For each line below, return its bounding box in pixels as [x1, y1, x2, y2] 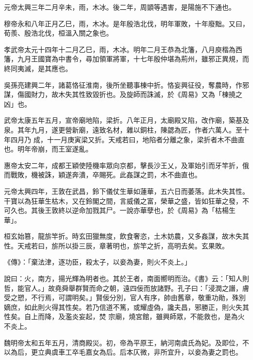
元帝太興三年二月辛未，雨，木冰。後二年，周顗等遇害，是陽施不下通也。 [4, 2, 235, 12]
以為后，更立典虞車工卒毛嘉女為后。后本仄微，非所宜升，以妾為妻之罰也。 [4, 347, 242, 357]
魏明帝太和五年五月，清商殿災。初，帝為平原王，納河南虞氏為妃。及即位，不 [4, 337, 249, 347]
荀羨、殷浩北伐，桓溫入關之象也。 [4, 28, 113, 38]
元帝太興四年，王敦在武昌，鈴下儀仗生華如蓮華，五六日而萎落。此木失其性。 [4, 186, 249, 196]
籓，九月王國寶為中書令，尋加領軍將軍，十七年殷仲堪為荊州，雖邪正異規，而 [4, 54, 249, 64]
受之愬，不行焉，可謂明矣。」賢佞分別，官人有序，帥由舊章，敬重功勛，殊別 [4, 292, 246, 303]
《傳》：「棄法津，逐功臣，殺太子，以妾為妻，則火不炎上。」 [4, 257, 191, 267]
